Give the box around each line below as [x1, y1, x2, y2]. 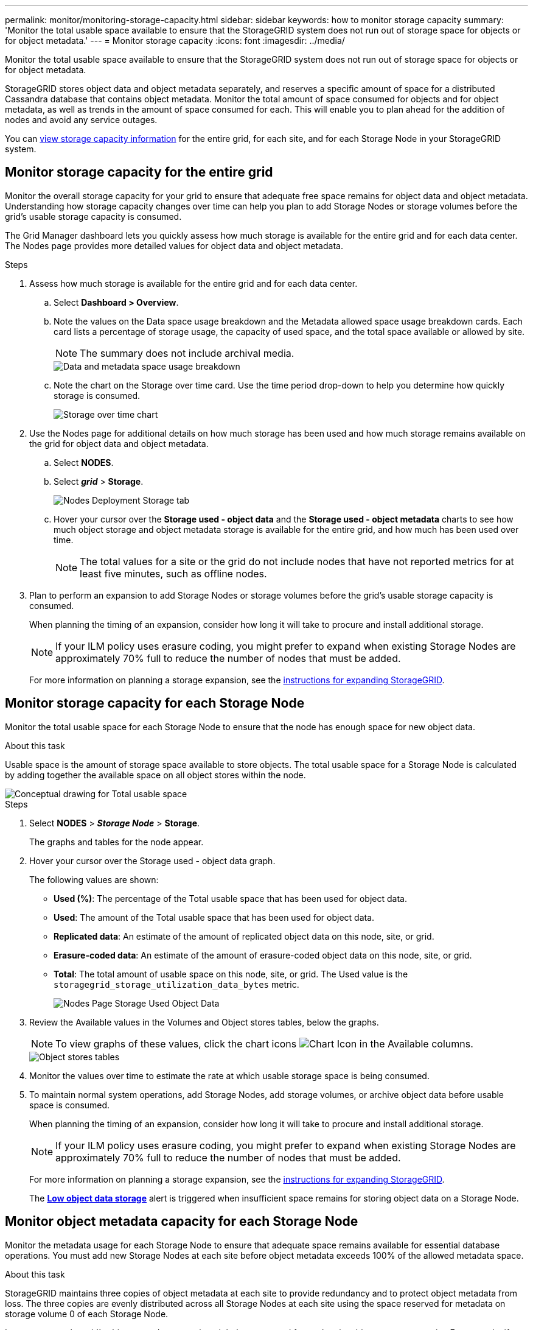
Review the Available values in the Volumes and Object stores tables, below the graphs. [29, 1016, 379, 1027]
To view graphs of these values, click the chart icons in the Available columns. [55, 1037, 473, 1050]
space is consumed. [29, 1099, 110, 1110]
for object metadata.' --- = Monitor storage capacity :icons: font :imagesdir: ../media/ [5, 35, 345, 46]
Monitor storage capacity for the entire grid [5, 164, 273, 180]
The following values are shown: [29, 874, 159, 885]
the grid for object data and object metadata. [29, 438, 209, 449]
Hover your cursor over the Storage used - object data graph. [29, 855, 276, 866]
